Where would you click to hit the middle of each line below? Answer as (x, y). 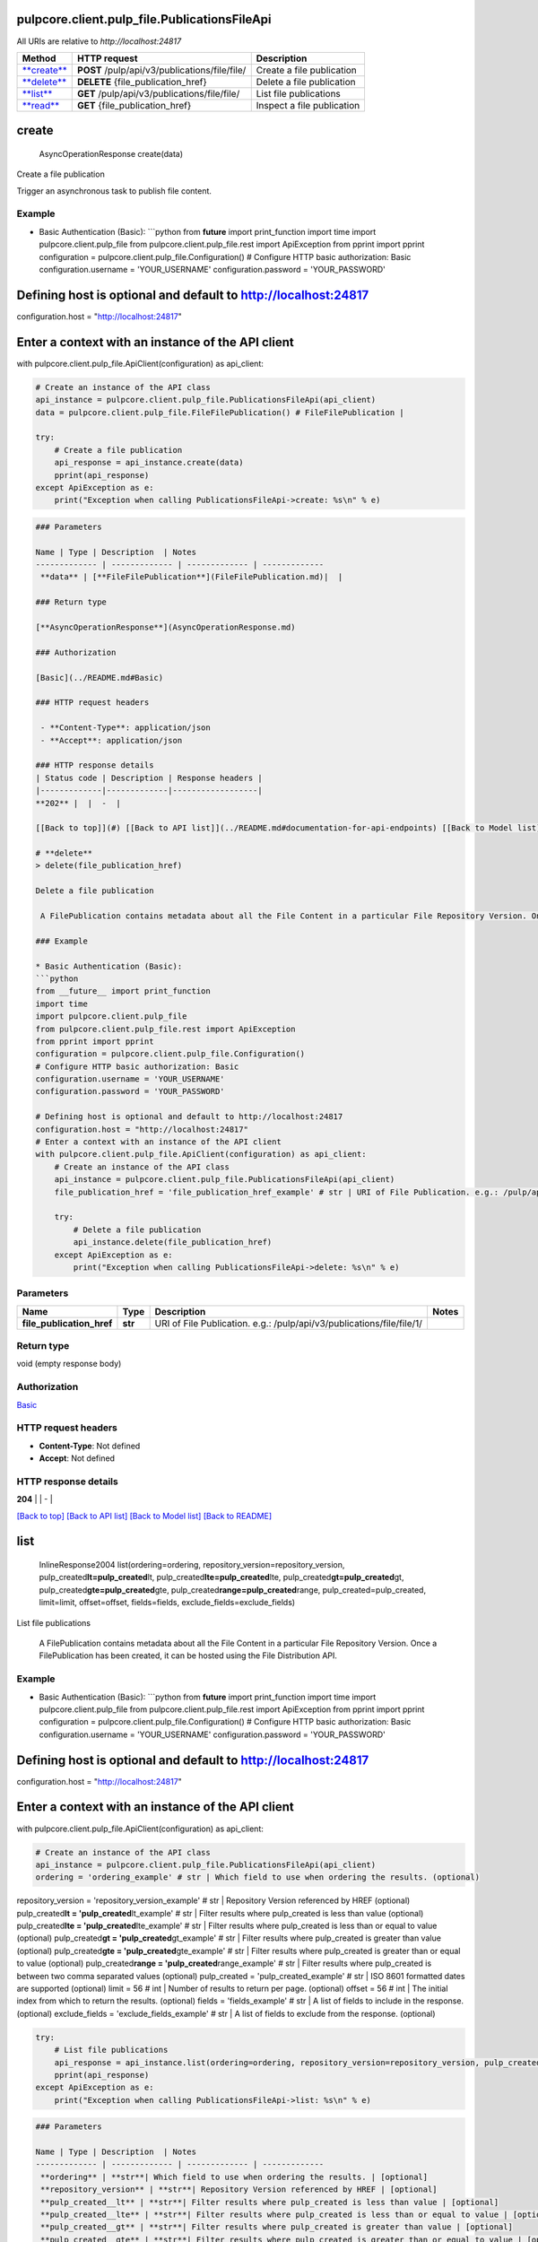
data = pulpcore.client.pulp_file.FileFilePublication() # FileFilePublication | (220, 412)
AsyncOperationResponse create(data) (111, 153)
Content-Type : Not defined (90, 1446)
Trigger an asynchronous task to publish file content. (114, 191)
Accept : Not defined (77, 1458)
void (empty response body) (69, 1364)
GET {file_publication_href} (134, 105)
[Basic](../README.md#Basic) (100, 678)
